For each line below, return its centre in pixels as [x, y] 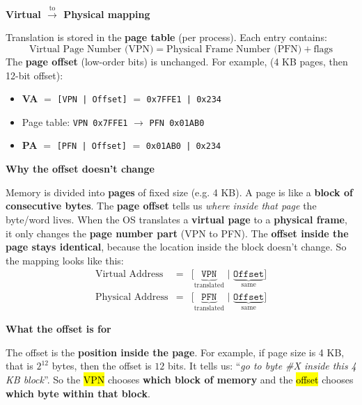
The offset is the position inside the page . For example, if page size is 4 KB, [175, 352]
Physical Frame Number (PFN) [234, 49]
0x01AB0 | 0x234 [183, 146]
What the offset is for [58, 329]
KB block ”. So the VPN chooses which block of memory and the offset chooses [180, 380]
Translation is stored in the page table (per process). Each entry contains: [166, 37]
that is [19, 366]
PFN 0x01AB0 [177, 123]
